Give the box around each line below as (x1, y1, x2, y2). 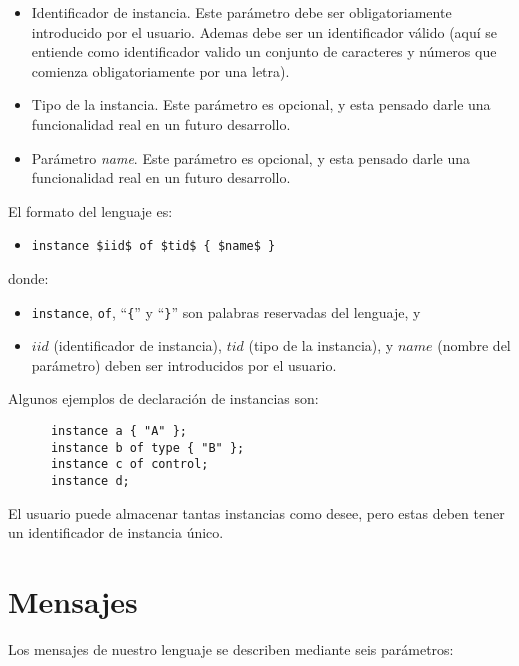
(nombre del (437, 335, 511, 356)
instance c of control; (50, 457, 209, 472)
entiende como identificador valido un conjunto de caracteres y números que (31, 41, 497, 62)
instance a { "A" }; (50, 424, 187, 439)
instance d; (50, 474, 130, 488)
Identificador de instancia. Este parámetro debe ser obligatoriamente (31, 2, 452, 22)
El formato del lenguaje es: (8, 200, 173, 221)
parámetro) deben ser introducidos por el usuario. (31, 354, 337, 375)
